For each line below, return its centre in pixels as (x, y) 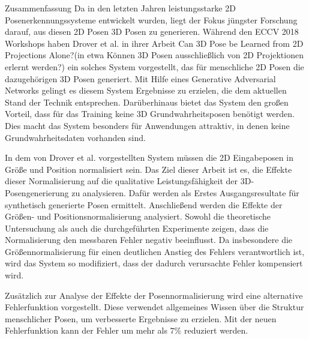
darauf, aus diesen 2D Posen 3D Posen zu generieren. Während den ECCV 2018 (152, 31)
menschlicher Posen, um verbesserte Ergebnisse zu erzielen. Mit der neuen (141, 318)
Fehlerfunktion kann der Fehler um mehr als (86, 330)
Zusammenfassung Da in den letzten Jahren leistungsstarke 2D (120, 8)
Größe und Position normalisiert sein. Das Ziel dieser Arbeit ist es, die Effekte (148, 169)
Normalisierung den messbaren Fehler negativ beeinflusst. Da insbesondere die (149, 240)
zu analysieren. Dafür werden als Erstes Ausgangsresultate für (185, 192)
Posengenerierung (37, 192)
